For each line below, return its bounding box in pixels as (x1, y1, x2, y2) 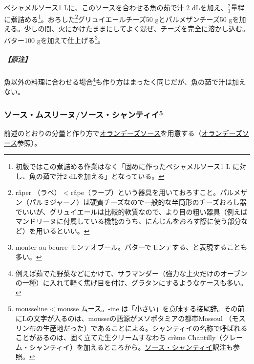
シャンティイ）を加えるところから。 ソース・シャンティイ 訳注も (29, 342, 233, 352)
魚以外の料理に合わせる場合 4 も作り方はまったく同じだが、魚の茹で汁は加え (4, 75, 246, 87)
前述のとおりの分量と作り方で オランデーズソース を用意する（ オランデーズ (4, 128, 242, 138)
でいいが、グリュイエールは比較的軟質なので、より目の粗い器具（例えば (15, 206, 248, 216)
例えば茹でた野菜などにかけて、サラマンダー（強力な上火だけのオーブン (15, 268, 248, 278)
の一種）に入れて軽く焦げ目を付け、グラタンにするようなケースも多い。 (15, 278, 248, 288)
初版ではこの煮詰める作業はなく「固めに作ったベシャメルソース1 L (15, 161, 231, 171)
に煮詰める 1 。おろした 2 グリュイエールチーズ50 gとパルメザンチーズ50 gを (4, 12, 239, 24)
